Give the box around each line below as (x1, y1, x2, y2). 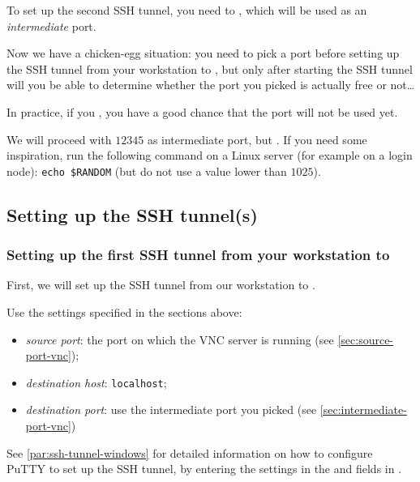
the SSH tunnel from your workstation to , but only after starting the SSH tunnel (6, 60, 413, 77)
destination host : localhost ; (25, 373, 167, 390)
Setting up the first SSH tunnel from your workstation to (6, 245, 390, 265)
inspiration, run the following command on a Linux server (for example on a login (6, 147, 413, 164)
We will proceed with (6, 130, 112, 147)
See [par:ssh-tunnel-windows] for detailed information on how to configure (6, 444, 373, 461)
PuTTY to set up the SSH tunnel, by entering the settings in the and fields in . (6, 460, 402, 477)
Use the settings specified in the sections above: (6, 304, 242, 320)
